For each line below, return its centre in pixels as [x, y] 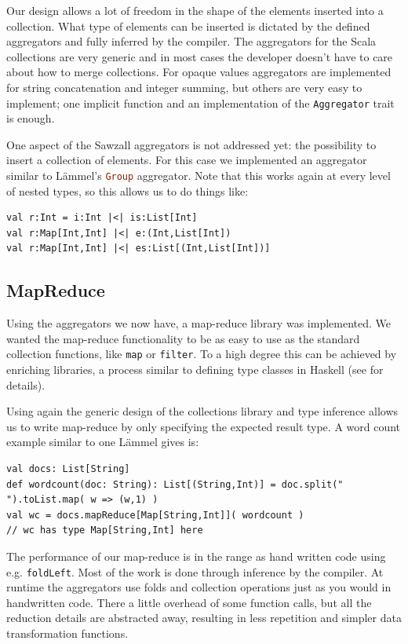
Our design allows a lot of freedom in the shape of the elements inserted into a [195, 10]
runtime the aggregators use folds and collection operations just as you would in [199, 587]
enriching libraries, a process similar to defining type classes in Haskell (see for [195, 370]
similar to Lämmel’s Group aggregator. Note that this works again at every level [199, 175]
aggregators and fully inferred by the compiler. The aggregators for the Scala [191, 41]
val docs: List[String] [68, 469]
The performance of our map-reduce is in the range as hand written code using [196, 556]
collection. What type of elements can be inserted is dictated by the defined [188, 26]
